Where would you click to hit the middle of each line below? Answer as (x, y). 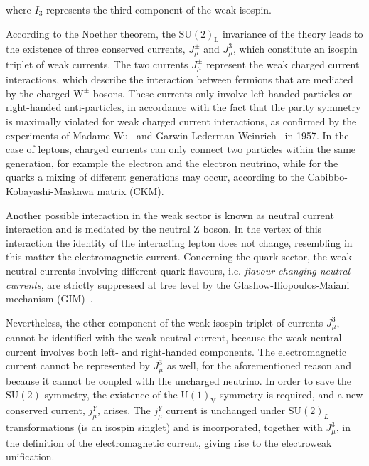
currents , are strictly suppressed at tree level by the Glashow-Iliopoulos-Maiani (178, 284)
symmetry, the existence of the (111, 394)
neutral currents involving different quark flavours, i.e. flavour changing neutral (178, 271)
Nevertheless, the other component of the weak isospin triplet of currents (165, 322)
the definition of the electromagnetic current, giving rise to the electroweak (169, 442)
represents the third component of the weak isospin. (159, 9)
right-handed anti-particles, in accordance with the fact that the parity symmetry (183, 107)
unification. (30, 456)
